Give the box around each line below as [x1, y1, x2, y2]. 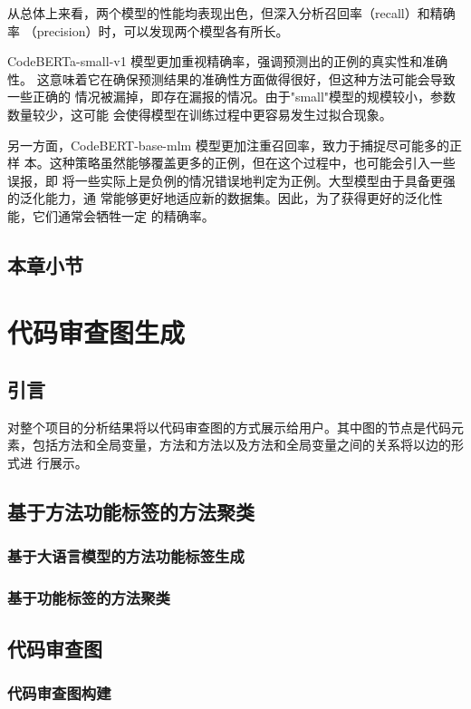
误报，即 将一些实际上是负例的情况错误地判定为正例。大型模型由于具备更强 [7, 170, 456, 189]
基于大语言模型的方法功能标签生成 [7, 545, 245, 568]
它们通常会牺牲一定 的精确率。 [32, 206, 215, 225]
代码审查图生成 [7, 313, 186, 350]
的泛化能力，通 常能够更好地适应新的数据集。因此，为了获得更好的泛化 [7, 189, 430, 208]
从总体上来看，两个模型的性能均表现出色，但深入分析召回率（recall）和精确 [7, 4, 456, 22]
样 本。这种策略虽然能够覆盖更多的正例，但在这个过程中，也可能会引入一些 [7, 153, 456, 172]
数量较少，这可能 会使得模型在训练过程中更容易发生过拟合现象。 [7, 104, 392, 123]
